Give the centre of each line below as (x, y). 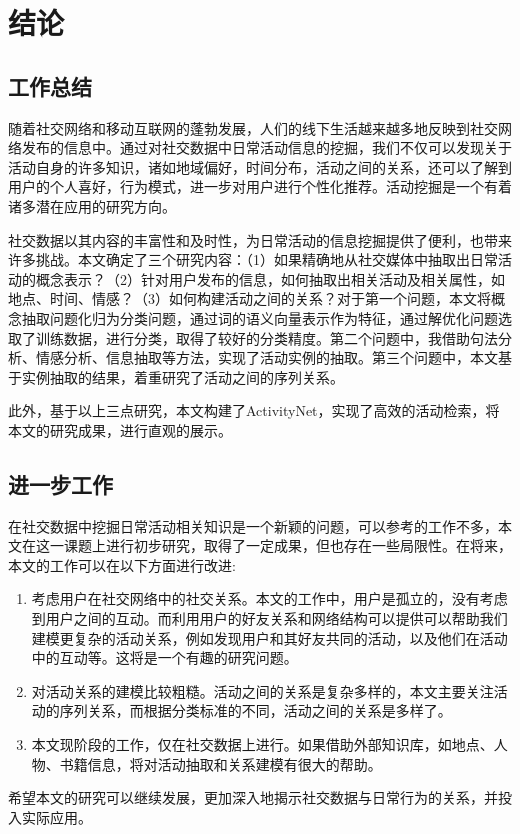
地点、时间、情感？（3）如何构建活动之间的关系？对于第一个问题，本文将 (249, 298)
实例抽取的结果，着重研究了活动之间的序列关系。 (182, 376)
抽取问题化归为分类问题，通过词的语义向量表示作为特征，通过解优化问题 (259, 317)
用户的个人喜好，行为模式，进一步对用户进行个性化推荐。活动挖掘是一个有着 (260, 186)
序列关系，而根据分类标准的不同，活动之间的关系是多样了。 (255, 710)
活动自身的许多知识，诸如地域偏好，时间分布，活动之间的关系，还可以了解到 (260, 166)
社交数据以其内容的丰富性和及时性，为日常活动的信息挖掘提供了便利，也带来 (260, 239)
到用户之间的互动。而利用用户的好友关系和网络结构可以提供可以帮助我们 (269, 618)
